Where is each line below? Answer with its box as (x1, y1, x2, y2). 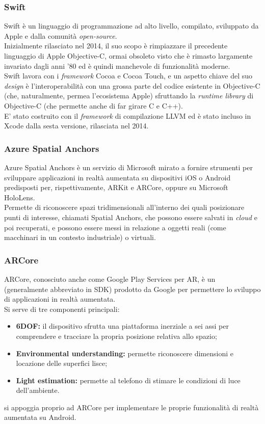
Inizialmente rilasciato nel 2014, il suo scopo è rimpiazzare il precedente (4, 40, 228, 51)
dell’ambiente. (16, 385, 60, 395)
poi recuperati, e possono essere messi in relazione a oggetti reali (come (4, 222, 226, 232)
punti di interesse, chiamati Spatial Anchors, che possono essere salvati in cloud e (4, 211, 257, 222)
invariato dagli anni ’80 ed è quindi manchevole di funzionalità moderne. (4, 60, 230, 71)
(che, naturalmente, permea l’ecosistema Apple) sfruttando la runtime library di (4, 90, 254, 101)
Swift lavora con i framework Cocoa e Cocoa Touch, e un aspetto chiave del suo (4, 70, 252, 81)
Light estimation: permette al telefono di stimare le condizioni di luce (16, 375, 241, 385)
